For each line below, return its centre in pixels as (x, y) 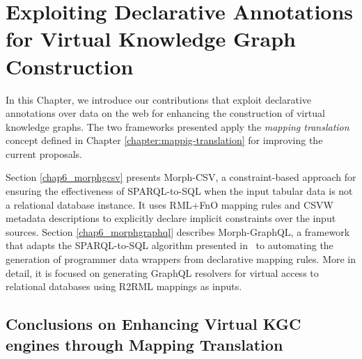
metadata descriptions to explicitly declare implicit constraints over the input (171, 218)
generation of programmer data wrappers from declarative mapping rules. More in (181, 259)
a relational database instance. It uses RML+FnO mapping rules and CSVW (170, 204)
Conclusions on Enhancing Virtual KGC (154, 324)
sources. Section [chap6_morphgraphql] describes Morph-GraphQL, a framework (178, 231)
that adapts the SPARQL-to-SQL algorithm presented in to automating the (170, 245)
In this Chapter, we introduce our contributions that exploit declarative (159, 99)
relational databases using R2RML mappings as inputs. (124, 286)
